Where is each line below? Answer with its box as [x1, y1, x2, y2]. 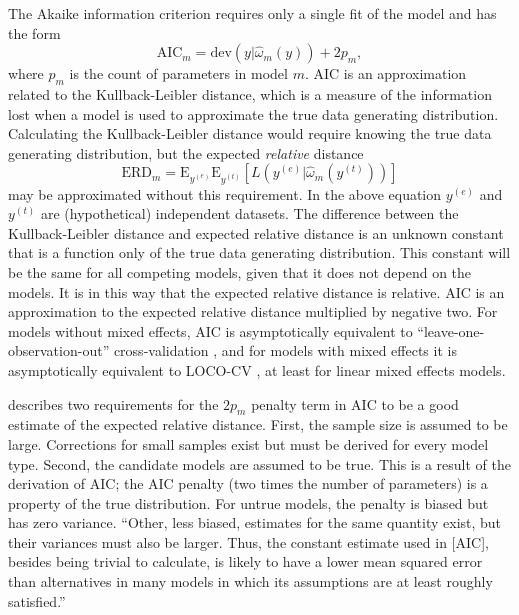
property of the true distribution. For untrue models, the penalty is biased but [8, 492, 489, 513]
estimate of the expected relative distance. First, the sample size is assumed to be [8, 414, 508, 435]
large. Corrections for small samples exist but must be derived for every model [8, 433, 489, 454]
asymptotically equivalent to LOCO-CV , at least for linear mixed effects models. [8, 359, 506, 380]
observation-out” [8, 340, 110, 361]
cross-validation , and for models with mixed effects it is [113, 340, 457, 361]
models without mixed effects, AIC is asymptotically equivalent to [8, 320, 413, 341]
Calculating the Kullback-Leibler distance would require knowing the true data [8, 123, 492, 144]
